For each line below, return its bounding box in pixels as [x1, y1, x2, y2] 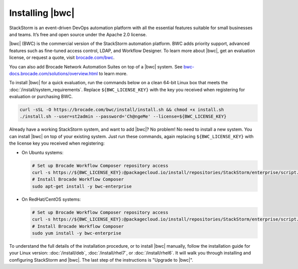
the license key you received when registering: [9, 140, 105, 146]
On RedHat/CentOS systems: [21, 196, 81, 202]
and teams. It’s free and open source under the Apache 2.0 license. [9, 31, 147, 37]
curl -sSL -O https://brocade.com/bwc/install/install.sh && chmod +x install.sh [19, 107, 224, 112]
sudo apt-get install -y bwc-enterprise [32, 183, 132, 189]
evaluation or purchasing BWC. [9, 94, 73, 100]
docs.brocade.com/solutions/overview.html [9, 70, 98, 76]
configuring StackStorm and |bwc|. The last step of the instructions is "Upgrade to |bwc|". [9, 257, 194, 263]
